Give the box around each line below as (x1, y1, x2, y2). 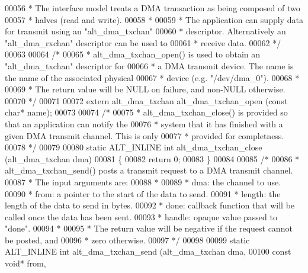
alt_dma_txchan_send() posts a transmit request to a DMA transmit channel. (5, 164, 293, 176)
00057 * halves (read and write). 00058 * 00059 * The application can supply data (5, 13, 303, 25)
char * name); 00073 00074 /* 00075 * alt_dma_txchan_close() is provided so (5, 106, 288, 118)
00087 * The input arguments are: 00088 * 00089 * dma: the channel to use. (5, 175, 281, 188)
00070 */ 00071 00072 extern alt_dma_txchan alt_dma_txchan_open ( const (5, 94, 288, 107)
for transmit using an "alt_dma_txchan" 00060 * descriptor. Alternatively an (5, 25, 286, 37)
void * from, (5, 257, 46, 269)
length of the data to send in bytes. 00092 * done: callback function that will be (5, 199, 295, 211)
